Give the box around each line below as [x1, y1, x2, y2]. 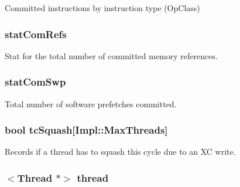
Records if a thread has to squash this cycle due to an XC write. [5, 145, 236, 158]
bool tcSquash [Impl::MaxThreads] [5, 123, 168, 137]
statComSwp [5, 74, 66, 89]
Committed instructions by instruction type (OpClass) [5, 2, 200, 13]
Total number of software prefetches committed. [5, 97, 177, 110]
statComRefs [5, 26, 67, 41]
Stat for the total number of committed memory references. [5, 49, 218, 62]
